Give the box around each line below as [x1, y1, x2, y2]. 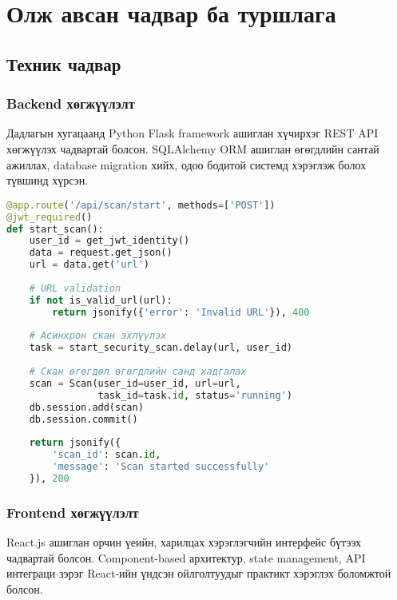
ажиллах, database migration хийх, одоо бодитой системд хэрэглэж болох [6, 156, 367, 173]
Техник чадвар [6, 51, 121, 76]
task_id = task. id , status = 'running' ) [97, 389, 293, 401]
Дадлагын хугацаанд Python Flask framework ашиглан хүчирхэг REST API [6, 125, 379, 141]
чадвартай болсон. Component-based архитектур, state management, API [6, 549, 366, 566]
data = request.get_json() [29, 247, 173, 259]
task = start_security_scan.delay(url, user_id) [29, 342, 292, 354]
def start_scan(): [6, 223, 104, 235]
